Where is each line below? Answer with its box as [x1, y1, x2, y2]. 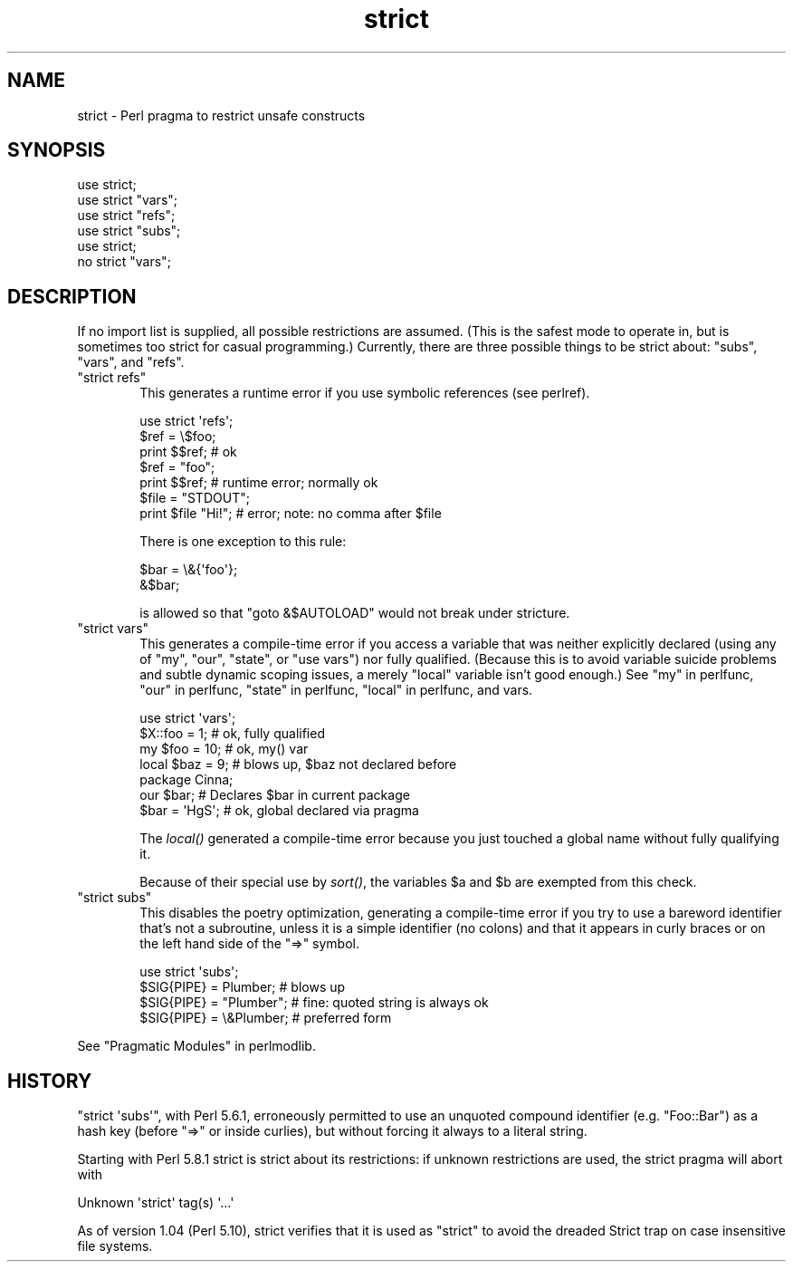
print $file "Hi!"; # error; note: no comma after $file [139, 505, 442, 522]
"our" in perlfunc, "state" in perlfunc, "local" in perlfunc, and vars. [139, 682, 533, 698]
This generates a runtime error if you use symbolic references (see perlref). [139, 385, 590, 401]
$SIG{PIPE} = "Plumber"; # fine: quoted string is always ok [139, 995, 489, 1011]
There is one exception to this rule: [139, 534, 347, 550]
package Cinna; [139, 772, 234, 788]
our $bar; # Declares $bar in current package [139, 787, 410, 803]
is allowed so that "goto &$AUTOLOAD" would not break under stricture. [139, 605, 570, 621]
